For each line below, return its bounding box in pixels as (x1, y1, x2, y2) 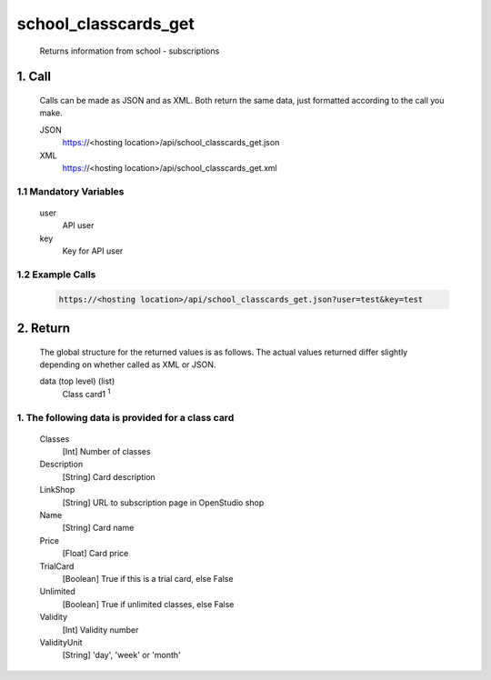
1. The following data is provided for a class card (16, 411, 235, 424)
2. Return (16, 320, 71, 335)
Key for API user (62, 245, 124, 256)
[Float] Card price (62, 548, 129, 559)
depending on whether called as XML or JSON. (39, 359, 216, 370)
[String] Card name (62, 523, 135, 534)
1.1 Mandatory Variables (16, 185, 125, 197)
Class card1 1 (62, 387, 111, 399)
